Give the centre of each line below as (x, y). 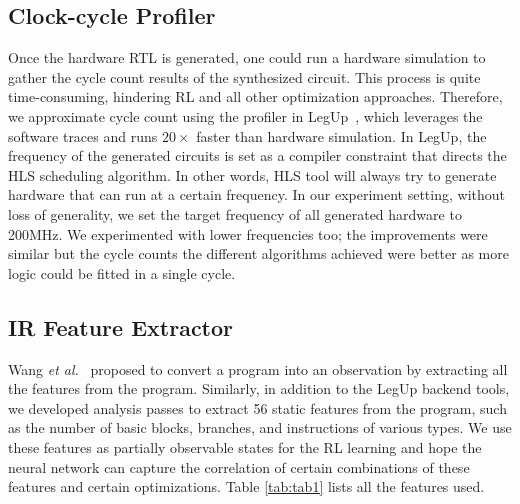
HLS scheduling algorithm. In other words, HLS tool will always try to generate (252, 174)
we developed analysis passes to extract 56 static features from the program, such (257, 407)
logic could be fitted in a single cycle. (122, 272)
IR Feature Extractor (121, 326)
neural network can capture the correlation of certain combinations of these (239, 466)
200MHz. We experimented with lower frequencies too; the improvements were (248, 233)
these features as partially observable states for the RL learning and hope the (245, 446)
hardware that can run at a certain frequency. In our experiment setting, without (256, 194)
